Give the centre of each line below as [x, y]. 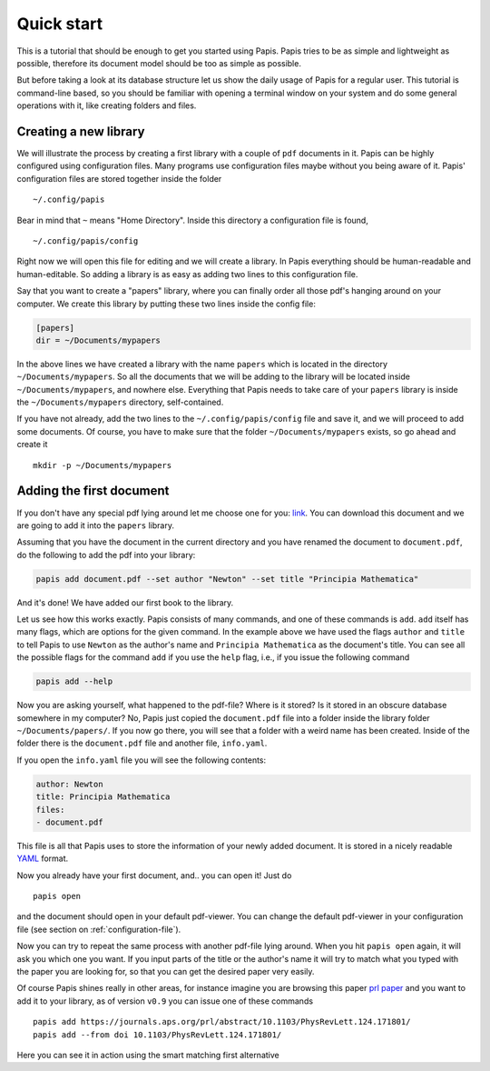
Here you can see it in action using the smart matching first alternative [148, 1055]
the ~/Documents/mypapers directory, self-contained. [120, 402]
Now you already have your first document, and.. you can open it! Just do [154, 875]
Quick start [60, 24]
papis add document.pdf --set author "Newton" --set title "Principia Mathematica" [227, 579]
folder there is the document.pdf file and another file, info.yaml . [142, 743]
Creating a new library [81, 131]
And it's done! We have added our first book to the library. [125, 602]
